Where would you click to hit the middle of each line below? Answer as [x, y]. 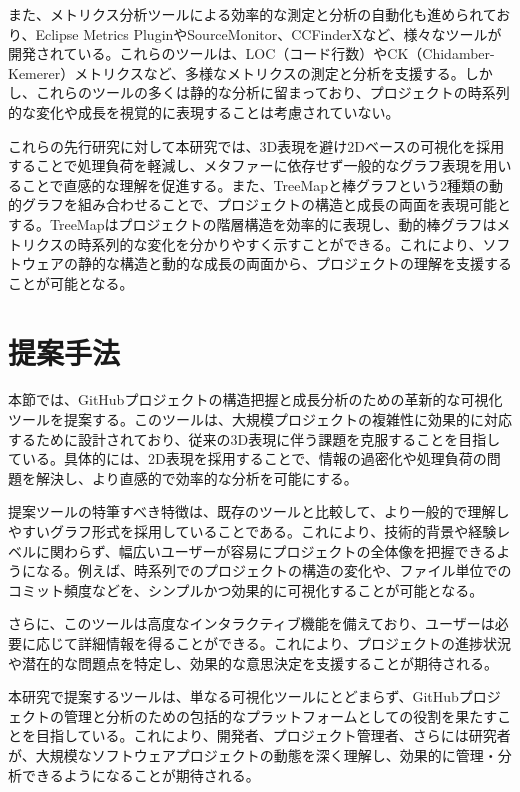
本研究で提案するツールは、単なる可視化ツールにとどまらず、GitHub [233, 696]
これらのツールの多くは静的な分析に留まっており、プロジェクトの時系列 [272, 92]
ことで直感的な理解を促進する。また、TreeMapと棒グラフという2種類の [255, 184]
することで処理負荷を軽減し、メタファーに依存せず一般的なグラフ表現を [246, 165]
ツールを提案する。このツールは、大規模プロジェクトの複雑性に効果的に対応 [260, 419]
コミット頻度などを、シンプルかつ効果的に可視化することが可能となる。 [246, 589]
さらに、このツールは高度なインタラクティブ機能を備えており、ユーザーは [251, 623]
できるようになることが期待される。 [140, 774]
